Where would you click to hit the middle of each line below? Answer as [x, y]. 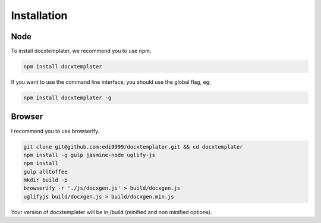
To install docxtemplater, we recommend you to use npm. [81, 51]
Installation [39, 15]
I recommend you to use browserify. [55, 131]
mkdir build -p [45, 180]
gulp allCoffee [45, 172]
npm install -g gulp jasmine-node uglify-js [89, 155]
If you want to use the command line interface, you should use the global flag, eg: [111, 82]
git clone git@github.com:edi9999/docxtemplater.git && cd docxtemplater [133, 147]
